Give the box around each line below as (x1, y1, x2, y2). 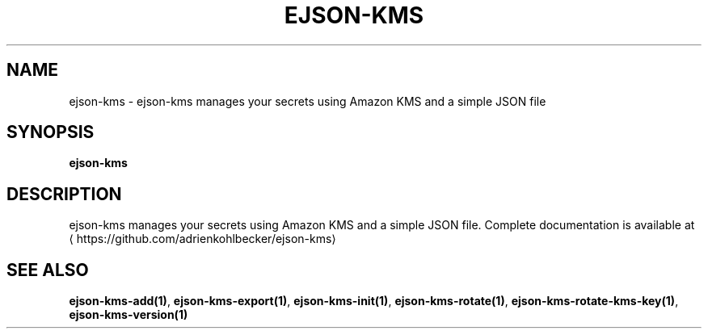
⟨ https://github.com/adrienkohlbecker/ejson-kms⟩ (69, 232, 336, 246)
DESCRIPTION (6, 183, 122, 204)
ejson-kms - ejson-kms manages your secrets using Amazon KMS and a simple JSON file (69, 94, 546, 108)
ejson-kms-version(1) (69, 308, 188, 322)
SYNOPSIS (6, 122, 95, 143)
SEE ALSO (6, 259, 89, 280)
